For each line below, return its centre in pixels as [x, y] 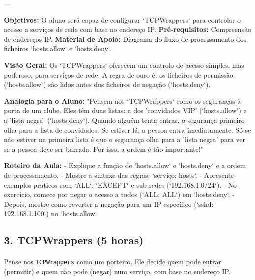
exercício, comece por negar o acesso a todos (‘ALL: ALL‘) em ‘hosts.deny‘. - [119, 194]
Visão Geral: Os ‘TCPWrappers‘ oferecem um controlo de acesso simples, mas [124, 65]
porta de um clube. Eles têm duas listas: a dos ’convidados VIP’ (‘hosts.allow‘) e [125, 110]
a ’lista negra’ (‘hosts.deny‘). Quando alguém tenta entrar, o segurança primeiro [124, 120]
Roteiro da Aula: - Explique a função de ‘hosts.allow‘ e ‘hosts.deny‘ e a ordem [125, 165]
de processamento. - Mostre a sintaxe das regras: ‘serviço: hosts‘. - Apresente [119, 175]
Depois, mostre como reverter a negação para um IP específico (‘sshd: [109, 204]
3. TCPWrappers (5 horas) [74, 240]
